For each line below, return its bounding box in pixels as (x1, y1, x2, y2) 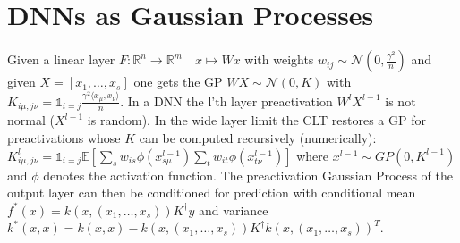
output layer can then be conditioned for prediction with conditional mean (7, 183, 416, 202)
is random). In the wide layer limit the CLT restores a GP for (87, 111, 426, 130)
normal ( (7, 111, 55, 130)
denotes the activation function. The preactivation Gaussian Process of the (43, 165, 453, 184)
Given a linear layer (7, 50, 115, 69)
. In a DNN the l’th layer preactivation (120, 91, 333, 110)
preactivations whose (7, 129, 121, 147)
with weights (244, 50, 314, 69)
